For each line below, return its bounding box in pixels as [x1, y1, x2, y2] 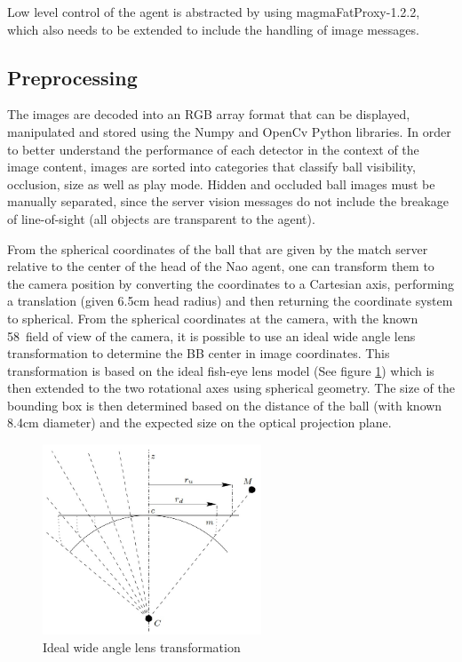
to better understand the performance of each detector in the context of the [7, 140, 419, 158]
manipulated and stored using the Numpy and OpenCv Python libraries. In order [7, 122, 451, 140]
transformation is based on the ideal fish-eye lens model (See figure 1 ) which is [7, 361, 434, 379]
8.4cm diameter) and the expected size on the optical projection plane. [7, 413, 392, 432]
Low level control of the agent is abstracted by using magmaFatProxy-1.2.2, [7, 3, 420, 20]
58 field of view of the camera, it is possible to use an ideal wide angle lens [7, 326, 416, 345]
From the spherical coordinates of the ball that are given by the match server [7, 239, 428, 258]
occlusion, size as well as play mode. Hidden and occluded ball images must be [7, 174, 435, 193]
